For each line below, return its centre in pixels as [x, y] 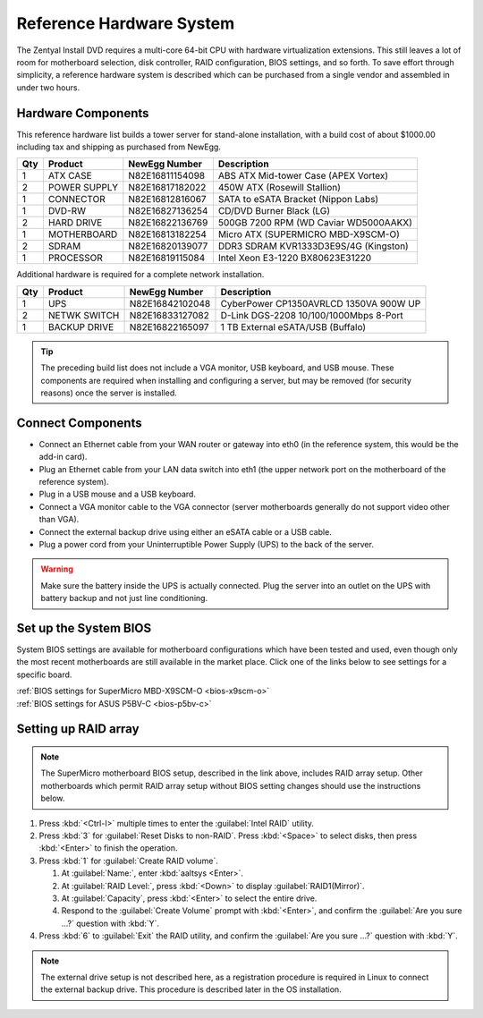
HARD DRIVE [75, 223]
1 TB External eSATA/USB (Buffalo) [293, 327]
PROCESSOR [75, 258]
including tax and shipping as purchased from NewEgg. [119, 147]
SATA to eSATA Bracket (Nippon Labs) [298, 199]
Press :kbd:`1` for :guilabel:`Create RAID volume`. [129, 861]
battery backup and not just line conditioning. [124, 598]
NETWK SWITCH [84, 315]
